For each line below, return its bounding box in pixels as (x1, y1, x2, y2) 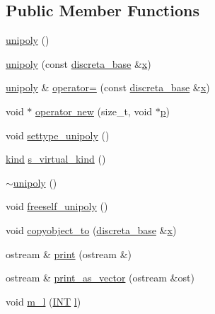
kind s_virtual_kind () (6, 151, 106, 166)
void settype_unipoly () (6, 127, 110, 142)
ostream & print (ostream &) (6, 246, 132, 261)
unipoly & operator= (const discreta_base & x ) (6, 80, 210, 95)
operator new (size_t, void (35, 103, 153, 118)
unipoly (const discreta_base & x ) (6, 56, 151, 71)
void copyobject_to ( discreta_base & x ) (6, 222, 177, 237)
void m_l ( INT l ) (6, 293, 81, 308)
